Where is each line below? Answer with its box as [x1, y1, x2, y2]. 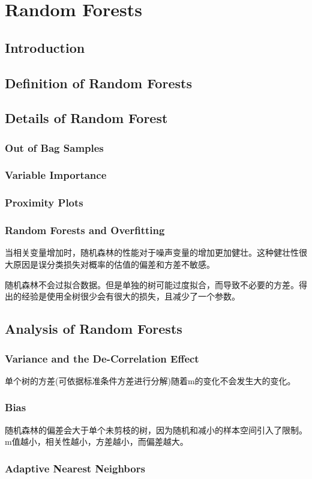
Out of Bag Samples [5, 140, 104, 155]
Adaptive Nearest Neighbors [5, 460, 145, 475]
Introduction [5, 38, 85, 56]
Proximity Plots [5, 195, 83, 210]
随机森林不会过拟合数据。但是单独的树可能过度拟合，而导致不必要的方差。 [5, 278, 299, 291]
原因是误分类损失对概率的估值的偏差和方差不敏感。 [13, 258, 215, 271]
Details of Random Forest [5, 109, 168, 127]
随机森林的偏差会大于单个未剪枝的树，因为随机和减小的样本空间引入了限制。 [5, 423, 307, 436]
